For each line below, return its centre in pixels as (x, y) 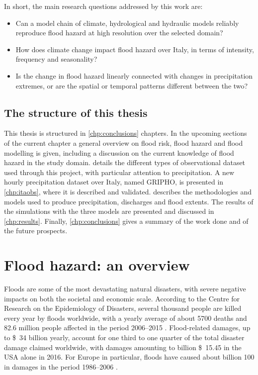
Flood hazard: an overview (97, 265)
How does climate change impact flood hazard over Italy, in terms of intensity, (135, 49)
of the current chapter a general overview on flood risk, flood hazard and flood (124, 142)
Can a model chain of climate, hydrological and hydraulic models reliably (127, 23)
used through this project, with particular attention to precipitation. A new (119, 172)
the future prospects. (36, 231)
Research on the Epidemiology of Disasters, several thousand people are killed (123, 308)
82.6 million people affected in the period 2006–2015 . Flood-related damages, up (127, 328)
